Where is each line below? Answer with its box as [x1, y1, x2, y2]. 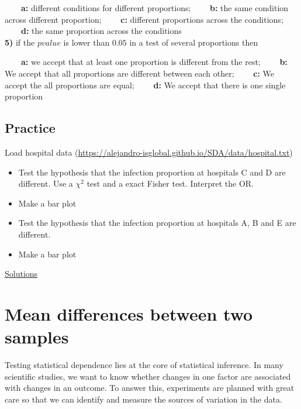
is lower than [63, 36, 110, 48]
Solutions [5, 267, 38, 280]
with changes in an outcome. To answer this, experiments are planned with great [5, 381, 295, 394]
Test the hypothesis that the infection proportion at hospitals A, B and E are [18, 216, 296, 229]
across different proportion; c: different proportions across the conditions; [5, 13, 283, 25]
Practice [5, 119, 56, 137]
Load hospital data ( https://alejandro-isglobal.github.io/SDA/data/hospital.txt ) [5, 146, 293, 158]
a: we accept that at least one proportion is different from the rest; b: [21, 56, 288, 68]
